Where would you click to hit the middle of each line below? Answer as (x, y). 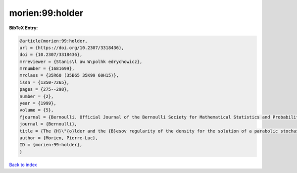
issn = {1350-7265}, (44, 82)
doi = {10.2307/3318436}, (51, 55)
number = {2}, (37, 96)
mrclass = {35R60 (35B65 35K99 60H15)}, (69, 75)
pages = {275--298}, (44, 89)
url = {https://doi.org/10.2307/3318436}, (72, 48)
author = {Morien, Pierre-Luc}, (59, 138)
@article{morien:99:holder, (53, 41)
